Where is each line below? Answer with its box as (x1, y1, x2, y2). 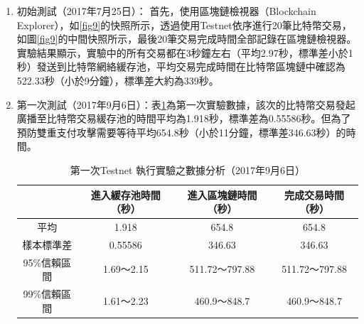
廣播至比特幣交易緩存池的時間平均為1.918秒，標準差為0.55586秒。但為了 (16, 111, 351, 126)
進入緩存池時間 (90, 187, 161, 202)
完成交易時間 (284, 187, 345, 202)
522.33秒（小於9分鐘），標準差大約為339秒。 (16, 72, 219, 87)
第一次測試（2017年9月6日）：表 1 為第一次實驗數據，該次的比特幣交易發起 (16, 97, 355, 112)
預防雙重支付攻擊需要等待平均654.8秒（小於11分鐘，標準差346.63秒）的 (16, 124, 346, 139)
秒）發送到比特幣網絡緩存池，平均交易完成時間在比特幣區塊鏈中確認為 (16, 59, 346, 74)
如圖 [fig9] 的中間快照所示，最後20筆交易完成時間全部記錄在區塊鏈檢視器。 (16, 31, 357, 46)
